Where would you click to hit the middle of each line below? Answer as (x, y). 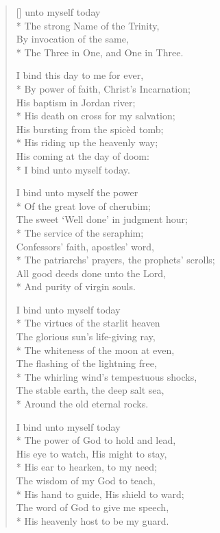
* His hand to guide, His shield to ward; (100, 494)
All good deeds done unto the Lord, (91, 273)
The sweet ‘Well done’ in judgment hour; (102, 219)
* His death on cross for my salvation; (96, 116)
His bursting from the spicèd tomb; (90, 129)
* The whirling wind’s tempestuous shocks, (107, 376)
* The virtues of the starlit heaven (88, 323)
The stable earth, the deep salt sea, (90, 390)
